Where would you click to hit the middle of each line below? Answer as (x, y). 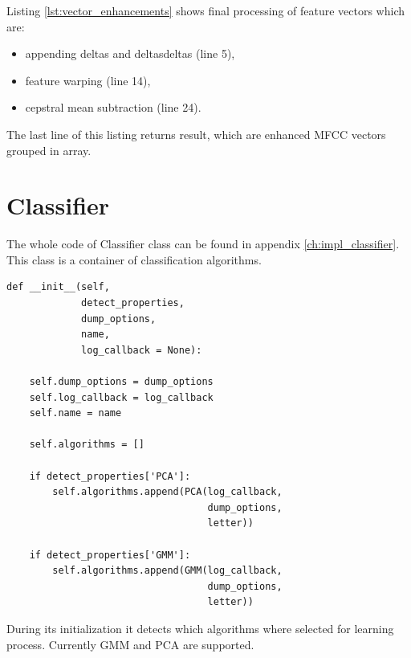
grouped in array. (49, 150)
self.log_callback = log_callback (121, 397)
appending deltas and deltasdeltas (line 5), (130, 53)
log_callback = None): (142, 350)
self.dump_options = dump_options (121, 382)
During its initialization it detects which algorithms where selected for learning (200, 628)
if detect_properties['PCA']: (110, 476)
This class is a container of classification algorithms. (134, 259)
